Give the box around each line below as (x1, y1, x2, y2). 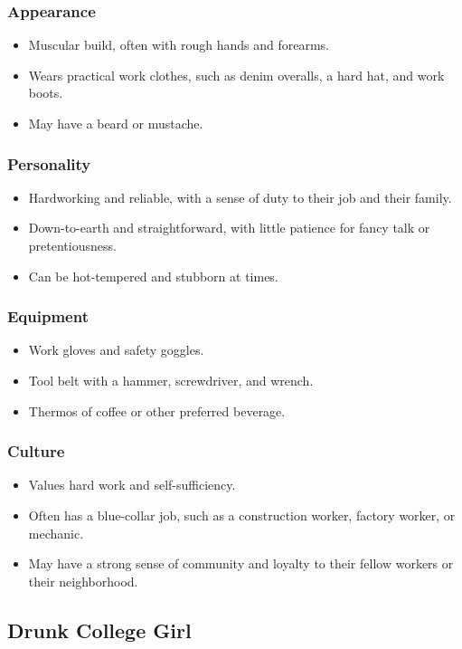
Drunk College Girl (7, 616, 192, 644)
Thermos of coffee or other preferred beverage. (28, 401, 286, 420)
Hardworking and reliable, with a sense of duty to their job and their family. (28, 187, 452, 206)
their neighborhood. (28, 571, 138, 590)
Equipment (7, 305, 89, 328)
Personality (7, 152, 91, 175)
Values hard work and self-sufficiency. (28, 475, 236, 494)
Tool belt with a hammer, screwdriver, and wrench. (28, 371, 314, 389)
